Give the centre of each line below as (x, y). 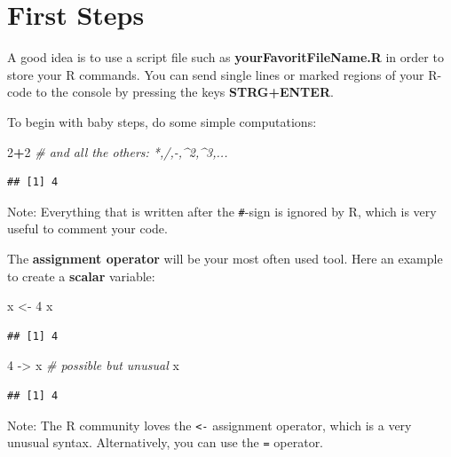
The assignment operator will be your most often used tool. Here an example (225, 258)
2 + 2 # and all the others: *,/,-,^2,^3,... (118, 151)
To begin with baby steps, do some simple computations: (162, 121)
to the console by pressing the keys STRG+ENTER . (185, 92)
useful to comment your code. (87, 228)
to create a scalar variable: (81, 276)
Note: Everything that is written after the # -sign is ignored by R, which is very (222, 211)
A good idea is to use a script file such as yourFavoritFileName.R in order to (225, 57)
